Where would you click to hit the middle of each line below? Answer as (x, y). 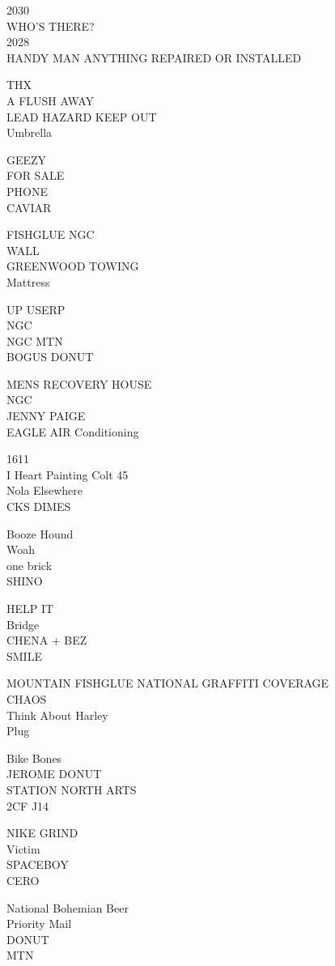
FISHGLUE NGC (51, 234)
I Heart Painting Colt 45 (68, 474)
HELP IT (30, 608)
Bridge (23, 624)
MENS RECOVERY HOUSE (79, 383)
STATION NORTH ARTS (72, 789)
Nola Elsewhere (45, 490)
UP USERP (36, 309)
